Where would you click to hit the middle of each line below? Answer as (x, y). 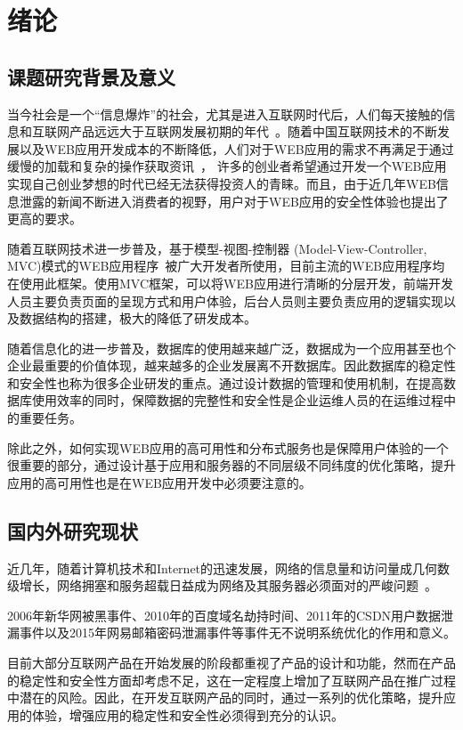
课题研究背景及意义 (91, 76)
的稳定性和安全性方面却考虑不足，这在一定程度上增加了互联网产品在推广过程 (231, 680)
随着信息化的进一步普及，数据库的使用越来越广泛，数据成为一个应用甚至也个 (231, 348)
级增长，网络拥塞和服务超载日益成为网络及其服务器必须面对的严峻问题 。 (222, 585)
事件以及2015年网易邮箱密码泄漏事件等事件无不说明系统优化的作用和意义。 (237, 633)
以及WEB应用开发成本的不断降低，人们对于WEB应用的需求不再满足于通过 (236, 148)
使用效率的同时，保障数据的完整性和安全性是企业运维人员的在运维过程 (237, 400)
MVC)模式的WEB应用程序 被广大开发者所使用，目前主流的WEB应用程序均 (226, 266)
